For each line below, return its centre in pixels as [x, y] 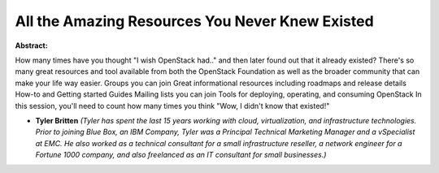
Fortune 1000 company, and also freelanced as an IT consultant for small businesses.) [181, 155]
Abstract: [31, 45]
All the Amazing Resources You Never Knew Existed [194, 21]
